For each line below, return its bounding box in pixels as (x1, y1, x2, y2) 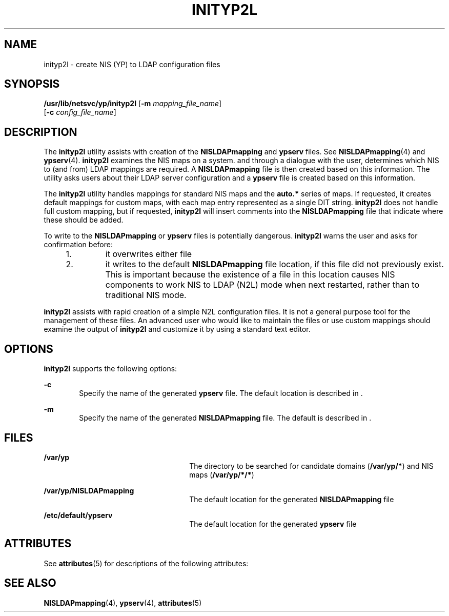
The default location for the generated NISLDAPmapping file (189, 494, 394, 504)
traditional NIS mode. (105, 290, 187, 301)
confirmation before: (44, 240, 113, 249)
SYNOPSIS (4, 77, 60, 91)
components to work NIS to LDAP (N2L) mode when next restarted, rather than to (105, 280, 419, 290)
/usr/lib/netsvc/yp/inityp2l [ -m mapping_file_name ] (44, 99, 222, 108)
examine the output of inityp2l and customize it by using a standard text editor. (44, 325, 311, 334)
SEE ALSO (4, 577, 56, 590)
